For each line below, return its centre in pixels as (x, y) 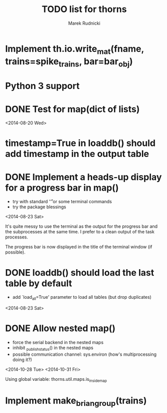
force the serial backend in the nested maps (58, 343)
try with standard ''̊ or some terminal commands (62, 202)
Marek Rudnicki (84, 23)
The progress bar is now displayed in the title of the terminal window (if (79, 247)
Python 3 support (42, 86)
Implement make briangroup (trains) (76, 401)
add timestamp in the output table (77, 154)
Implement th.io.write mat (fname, (75, 50)
